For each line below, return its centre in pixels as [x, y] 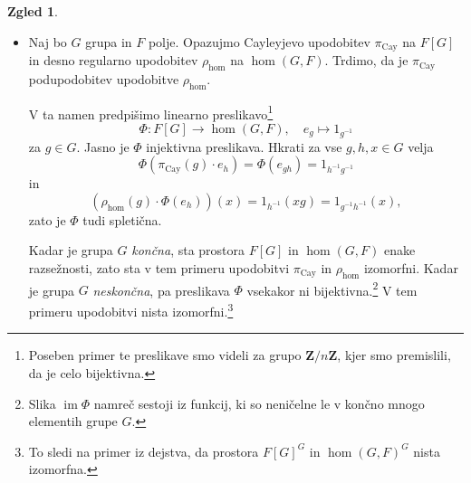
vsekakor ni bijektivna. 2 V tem [332, 289]
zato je [47, 219]
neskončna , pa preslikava [161, 290]
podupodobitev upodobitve [104, 78]
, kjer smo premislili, [394, 355]
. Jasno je [103, 146]
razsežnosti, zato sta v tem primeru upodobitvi [159, 268]
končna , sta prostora [188, 250]
